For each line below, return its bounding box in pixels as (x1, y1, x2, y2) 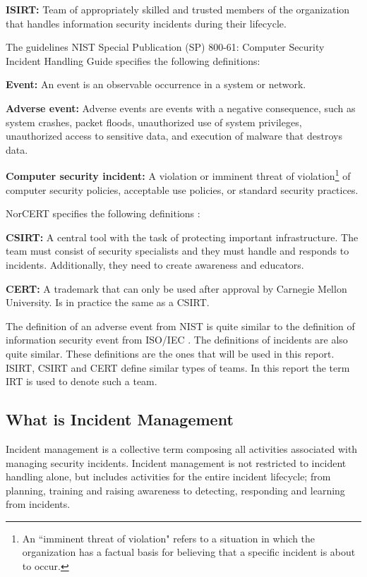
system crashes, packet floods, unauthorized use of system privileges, (6, 114, 302, 129)
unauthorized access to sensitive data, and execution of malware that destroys (6, 128, 342, 143)
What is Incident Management (6, 408, 234, 430)
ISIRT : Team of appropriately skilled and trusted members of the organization (6, 2, 350, 16)
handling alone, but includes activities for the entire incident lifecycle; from (6, 469, 331, 484)
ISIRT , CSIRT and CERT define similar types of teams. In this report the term (6, 360, 350, 375)
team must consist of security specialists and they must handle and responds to (6, 243, 349, 258)
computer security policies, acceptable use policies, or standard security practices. (6, 182, 359, 197)
